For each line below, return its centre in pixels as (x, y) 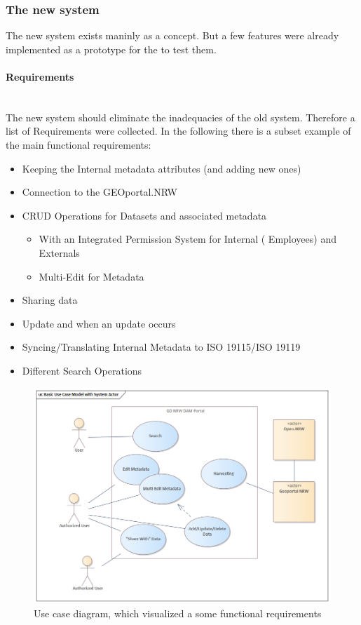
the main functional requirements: (79, 144)
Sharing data (50, 300)
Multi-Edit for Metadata (91, 276)
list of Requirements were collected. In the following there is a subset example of (178, 131)
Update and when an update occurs (99, 323)
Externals (59, 252)
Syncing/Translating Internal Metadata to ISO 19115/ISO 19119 (161, 347)
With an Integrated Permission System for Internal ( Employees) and (188, 239)
